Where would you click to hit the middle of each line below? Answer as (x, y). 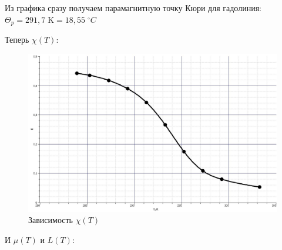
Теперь (17, 40)
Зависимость (51, 220)
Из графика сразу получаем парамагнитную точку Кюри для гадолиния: (133, 8)
